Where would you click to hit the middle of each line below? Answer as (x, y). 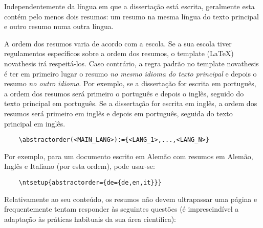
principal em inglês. (35, 123)
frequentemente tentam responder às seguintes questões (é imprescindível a (122, 209)
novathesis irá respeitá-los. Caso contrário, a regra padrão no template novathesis (131, 63)
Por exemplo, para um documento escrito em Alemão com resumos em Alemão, (129, 156)
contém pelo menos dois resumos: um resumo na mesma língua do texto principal (131, 16)
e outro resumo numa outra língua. (59, 26)
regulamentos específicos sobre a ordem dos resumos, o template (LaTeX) (119, 53)
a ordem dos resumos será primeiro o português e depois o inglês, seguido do (124, 93)
